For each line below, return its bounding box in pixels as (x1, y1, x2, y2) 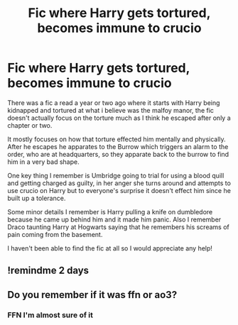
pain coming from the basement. (7, 230, 103, 238)
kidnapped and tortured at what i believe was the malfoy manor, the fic (7, 106, 215, 114)
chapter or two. (7, 121, 53, 129)
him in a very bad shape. (7, 158, 80, 166)
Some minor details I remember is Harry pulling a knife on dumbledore (7, 207, 213, 216)
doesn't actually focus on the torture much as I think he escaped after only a (7, 114, 231, 122)
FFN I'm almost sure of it (7, 310, 94, 320)
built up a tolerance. (7, 194, 66, 202)
